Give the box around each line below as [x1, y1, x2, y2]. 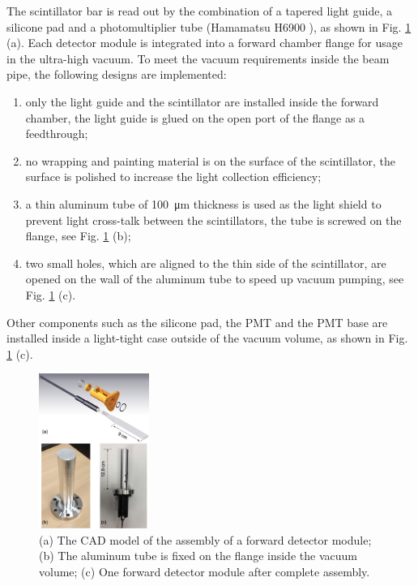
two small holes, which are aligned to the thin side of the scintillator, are [25, 254, 386, 271]
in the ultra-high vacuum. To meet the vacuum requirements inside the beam [6, 50, 390, 67]
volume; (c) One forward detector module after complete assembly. [39, 562, 370, 580]
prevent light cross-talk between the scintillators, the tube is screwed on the [25, 211, 402, 228]
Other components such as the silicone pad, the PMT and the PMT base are [6, 313, 388, 330]
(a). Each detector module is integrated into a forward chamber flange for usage [6, 34, 403, 51]
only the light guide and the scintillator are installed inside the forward [25, 93, 379, 110]
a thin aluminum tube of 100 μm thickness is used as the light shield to [25, 195, 382, 212]
